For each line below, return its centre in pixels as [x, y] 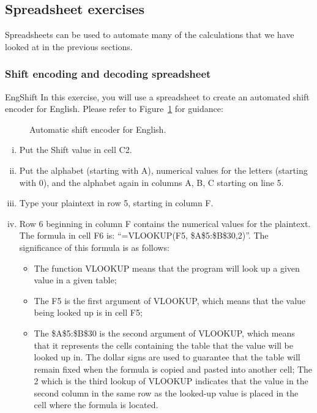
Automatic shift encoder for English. [98, 129]
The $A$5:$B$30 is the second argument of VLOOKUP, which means [164, 333]
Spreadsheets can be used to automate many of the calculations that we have [150, 35]
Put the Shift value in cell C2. [76, 150]
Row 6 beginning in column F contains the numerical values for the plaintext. [165, 223]
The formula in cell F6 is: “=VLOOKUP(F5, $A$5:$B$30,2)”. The [144, 235]
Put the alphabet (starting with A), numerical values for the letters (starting [163, 170]
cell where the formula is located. [96, 405]
